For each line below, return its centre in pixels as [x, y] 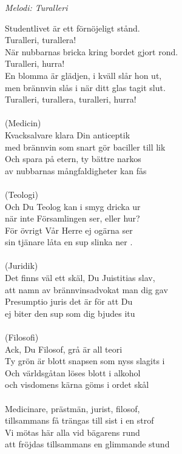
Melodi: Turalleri [36, 7]
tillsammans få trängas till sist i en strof [79, 420]
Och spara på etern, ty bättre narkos [73, 159]
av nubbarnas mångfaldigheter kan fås [76, 170]
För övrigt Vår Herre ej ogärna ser [69, 230]
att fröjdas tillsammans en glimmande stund [87, 444]
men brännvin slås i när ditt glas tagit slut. [85, 87]
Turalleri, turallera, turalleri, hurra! [71, 99]
